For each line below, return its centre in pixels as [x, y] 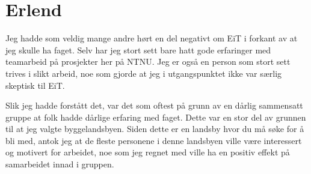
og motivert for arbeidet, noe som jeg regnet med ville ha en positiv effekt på [148, 152]
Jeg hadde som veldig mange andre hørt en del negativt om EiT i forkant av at [152, 38]
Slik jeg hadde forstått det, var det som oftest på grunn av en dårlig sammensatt [154, 105]
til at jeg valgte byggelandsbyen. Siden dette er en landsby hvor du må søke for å [155, 129]
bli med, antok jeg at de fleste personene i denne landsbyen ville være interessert [154, 140]
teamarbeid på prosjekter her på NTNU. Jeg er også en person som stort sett [148, 61]
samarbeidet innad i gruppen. [60, 164]
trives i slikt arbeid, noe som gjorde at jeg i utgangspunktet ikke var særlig [144, 73]
